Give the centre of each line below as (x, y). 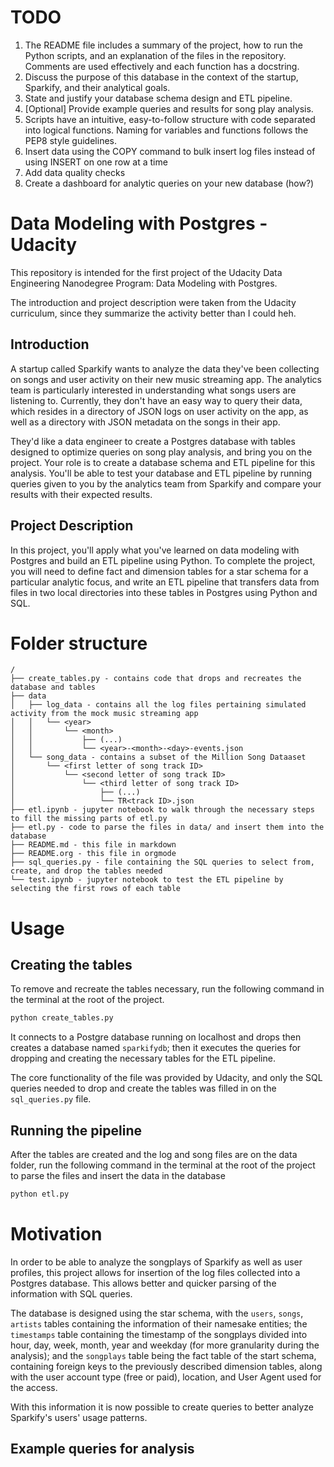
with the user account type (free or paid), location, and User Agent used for (166, 1377)
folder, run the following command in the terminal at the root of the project (163, 1165)
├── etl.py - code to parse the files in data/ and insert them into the (167, 827)
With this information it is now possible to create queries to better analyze (162, 1407)
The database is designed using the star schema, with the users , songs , (157, 1313)
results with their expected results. (81, 494)
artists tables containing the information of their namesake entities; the (159, 1323)
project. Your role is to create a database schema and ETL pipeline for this (163, 462)
